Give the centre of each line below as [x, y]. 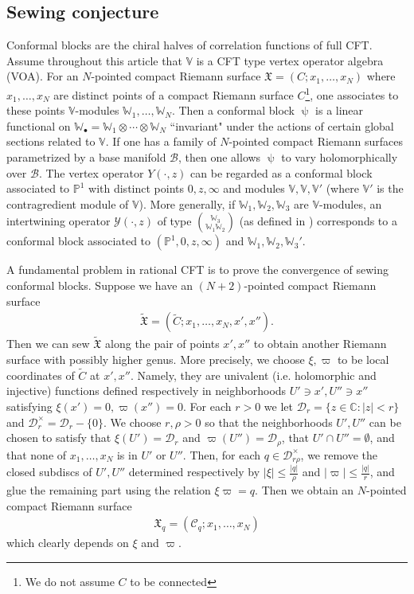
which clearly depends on [68, 543]
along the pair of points [162, 344]
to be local [363, 360]
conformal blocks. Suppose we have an [100, 285]
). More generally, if [187, 203]
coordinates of [41, 375]
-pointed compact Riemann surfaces [316, 141]
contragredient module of [68, 203]
